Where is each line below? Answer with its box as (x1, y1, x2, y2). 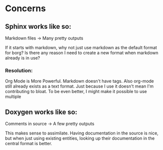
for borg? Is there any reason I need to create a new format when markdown (5, 50, 159, 56)
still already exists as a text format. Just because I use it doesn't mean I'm (5, 83, 154, 89)
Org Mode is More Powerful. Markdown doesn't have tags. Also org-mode (5, 78, 154, 84)
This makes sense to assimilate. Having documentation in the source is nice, (5, 130, 159, 136)
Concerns (5, 3, 46, 14)
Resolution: (5, 67, 33, 74)
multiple (5, 94, 21, 100)
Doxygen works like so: (5, 108, 78, 116)
